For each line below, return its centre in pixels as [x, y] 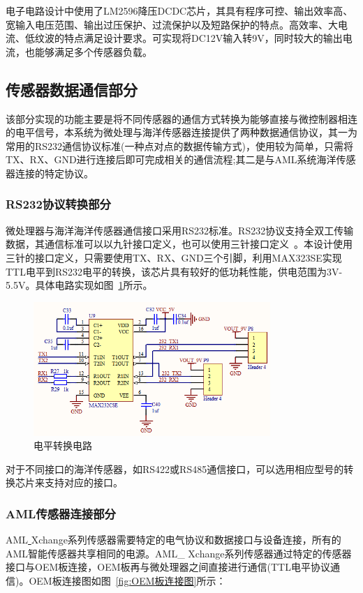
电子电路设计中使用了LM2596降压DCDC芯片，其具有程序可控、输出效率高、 [179, 10]
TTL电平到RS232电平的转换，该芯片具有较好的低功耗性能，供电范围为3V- [174, 271]
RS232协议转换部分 [58, 204]
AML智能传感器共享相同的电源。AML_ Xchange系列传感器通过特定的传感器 [179, 553]
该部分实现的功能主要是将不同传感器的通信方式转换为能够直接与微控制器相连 [181, 118]
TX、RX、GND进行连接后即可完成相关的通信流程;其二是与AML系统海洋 [171, 159]
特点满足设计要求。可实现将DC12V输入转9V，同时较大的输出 [203, 38]
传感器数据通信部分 [72, 89]
